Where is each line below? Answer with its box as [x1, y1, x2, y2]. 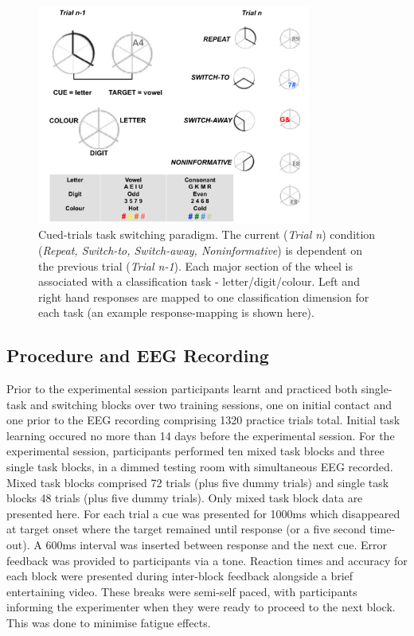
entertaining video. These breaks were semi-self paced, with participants [6, 583, 357, 599]
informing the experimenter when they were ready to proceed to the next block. [6, 599, 396, 615]
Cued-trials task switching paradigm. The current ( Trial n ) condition [38, 226, 376, 243]
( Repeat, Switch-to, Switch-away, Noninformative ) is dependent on [38, 241, 362, 258]
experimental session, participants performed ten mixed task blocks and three [6, 443, 385, 459]
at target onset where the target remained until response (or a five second [6, 521, 366, 537]
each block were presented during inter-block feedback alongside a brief [6, 568, 353, 584]
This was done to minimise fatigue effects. [6, 614, 211, 630]
